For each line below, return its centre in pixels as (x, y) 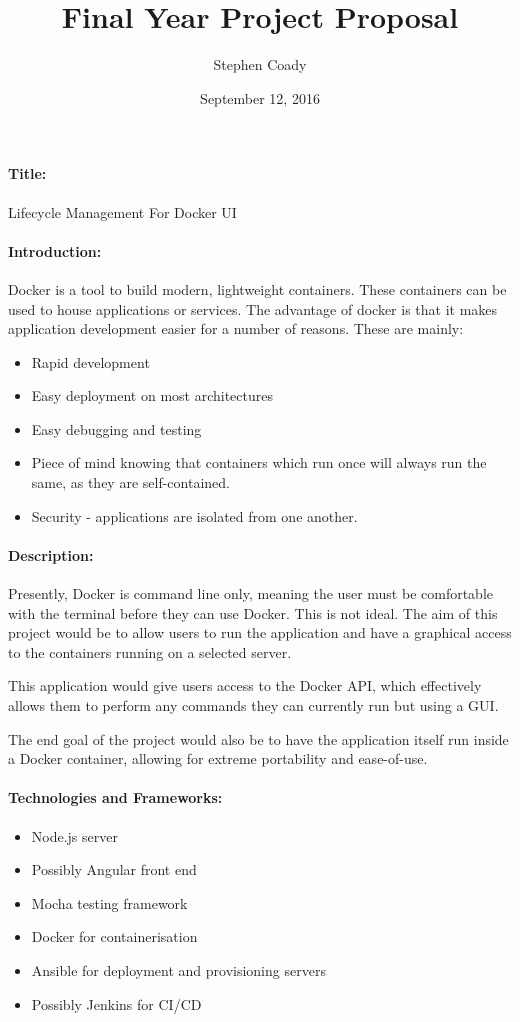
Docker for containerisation (114, 936)
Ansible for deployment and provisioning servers (178, 969)
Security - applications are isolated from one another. (194, 515)
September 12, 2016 (260, 97)
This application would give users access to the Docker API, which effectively (245, 685)
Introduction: (55, 250)
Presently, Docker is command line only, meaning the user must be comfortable (251, 593)
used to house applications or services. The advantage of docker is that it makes (253, 308)
